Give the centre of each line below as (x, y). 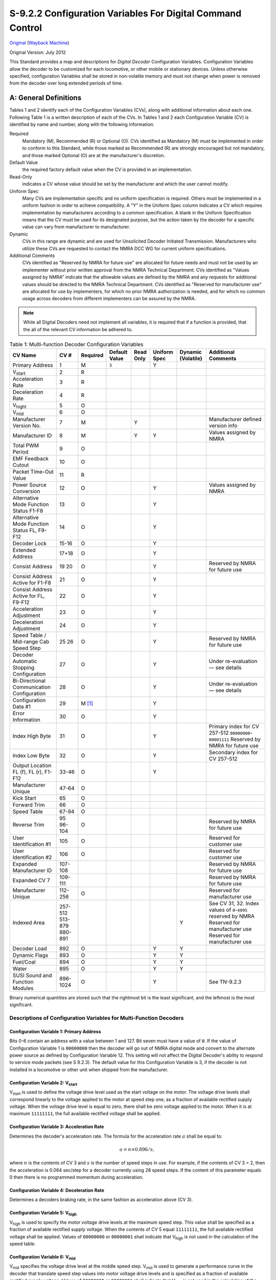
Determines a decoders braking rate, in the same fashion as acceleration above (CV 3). (101, 1200)
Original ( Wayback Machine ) (39, 43)
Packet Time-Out (33, 472)
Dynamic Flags (30, 955)
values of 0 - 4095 (228, 910)
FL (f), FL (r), (28, 772)
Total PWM (26, 445)
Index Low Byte (31, 755)
